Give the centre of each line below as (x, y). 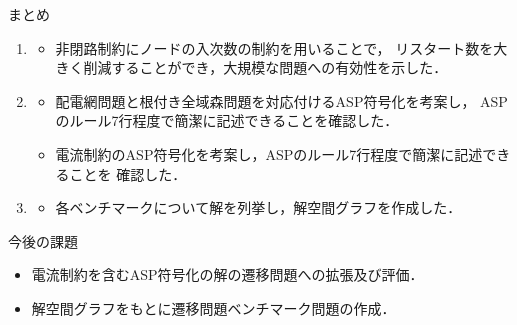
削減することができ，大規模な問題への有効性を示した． (265, 67)
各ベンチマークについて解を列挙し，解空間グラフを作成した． (258, 207)
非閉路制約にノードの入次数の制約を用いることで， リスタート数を (274, 47)
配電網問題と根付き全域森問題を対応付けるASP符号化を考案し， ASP (281, 100)
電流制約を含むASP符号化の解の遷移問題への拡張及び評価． (227, 274)
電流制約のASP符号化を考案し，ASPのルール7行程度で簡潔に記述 (269, 153)
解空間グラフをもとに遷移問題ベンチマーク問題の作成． (213, 307)
